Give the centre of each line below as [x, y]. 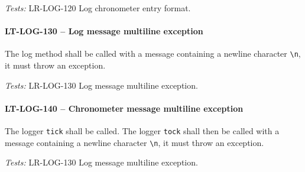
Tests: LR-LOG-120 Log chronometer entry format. [98, 8]
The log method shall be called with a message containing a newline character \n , [153, 53]
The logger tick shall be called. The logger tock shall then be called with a [142, 131]
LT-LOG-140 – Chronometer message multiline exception [124, 108]
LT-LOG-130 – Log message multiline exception [104, 31]
